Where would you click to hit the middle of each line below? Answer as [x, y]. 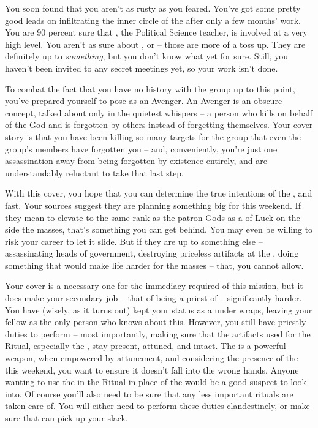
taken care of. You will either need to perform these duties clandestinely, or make [157, 406]
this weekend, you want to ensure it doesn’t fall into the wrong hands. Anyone [152, 370]
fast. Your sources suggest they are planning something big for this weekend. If [153, 205]
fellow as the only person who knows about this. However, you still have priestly [156, 322]
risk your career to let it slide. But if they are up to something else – [134, 241]
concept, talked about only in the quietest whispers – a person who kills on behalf [159, 112]
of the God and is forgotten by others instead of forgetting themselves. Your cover [159, 125]
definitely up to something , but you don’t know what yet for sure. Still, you [146, 56]
